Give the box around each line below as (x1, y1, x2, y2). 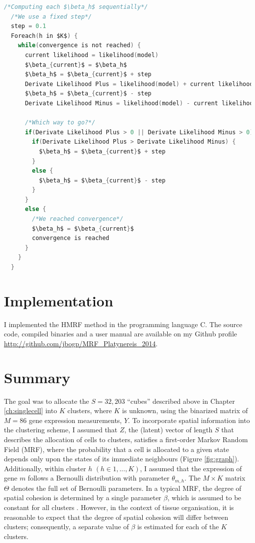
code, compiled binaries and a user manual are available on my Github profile (4, 329, 237, 339)
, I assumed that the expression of (140, 463, 242, 473)
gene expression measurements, (28, 415, 122, 425)
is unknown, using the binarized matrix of (122, 405, 248, 416)
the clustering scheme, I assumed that (4, 424, 118, 435)
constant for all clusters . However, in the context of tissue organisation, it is (4, 502, 234, 513)
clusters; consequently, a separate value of (4, 521, 129, 532)
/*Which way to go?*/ (25, 119, 96, 126)
